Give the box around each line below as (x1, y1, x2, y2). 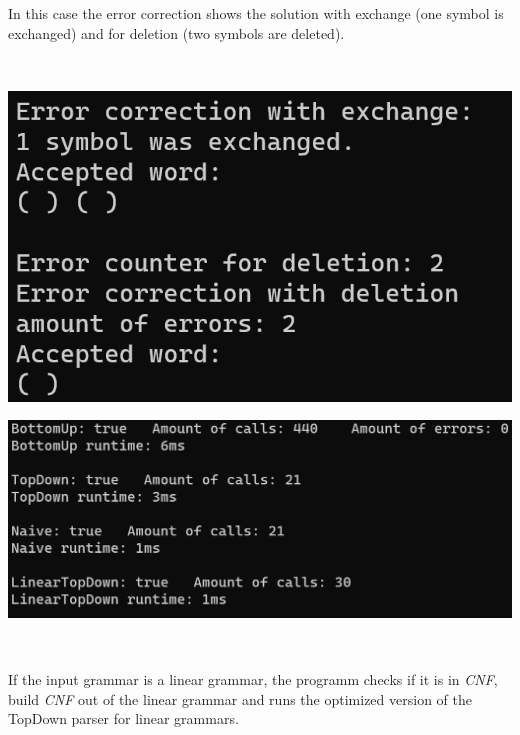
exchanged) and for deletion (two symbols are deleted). (8, 22, 345, 43)
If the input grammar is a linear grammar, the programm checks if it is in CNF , (8, 669, 498, 690)
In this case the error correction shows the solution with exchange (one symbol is (8, 3, 504, 23)
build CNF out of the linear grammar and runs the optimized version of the (8, 688, 472, 709)
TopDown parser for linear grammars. (8, 708, 239, 729)
